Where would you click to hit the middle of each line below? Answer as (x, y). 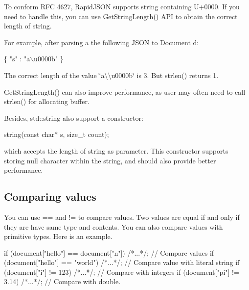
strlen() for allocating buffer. (47, 101)
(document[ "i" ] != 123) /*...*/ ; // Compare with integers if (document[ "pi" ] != (122, 272)
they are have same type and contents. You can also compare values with (113, 226)
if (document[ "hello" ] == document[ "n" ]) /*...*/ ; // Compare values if (109, 252)
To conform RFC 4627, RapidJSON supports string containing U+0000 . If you (122, 6)
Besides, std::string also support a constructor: (74, 118)
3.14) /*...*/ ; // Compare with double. (62, 281)
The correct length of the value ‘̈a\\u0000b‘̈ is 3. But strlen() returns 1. (111, 75)
